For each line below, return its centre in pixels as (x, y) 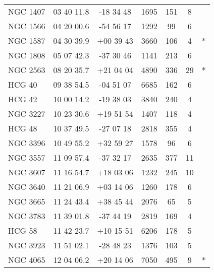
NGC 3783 (27, 216)
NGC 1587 (27, 41)
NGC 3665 (27, 201)
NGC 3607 (27, 172)
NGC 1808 (27, 55)
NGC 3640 (27, 187)
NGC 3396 (27, 143)
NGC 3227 (27, 114)
